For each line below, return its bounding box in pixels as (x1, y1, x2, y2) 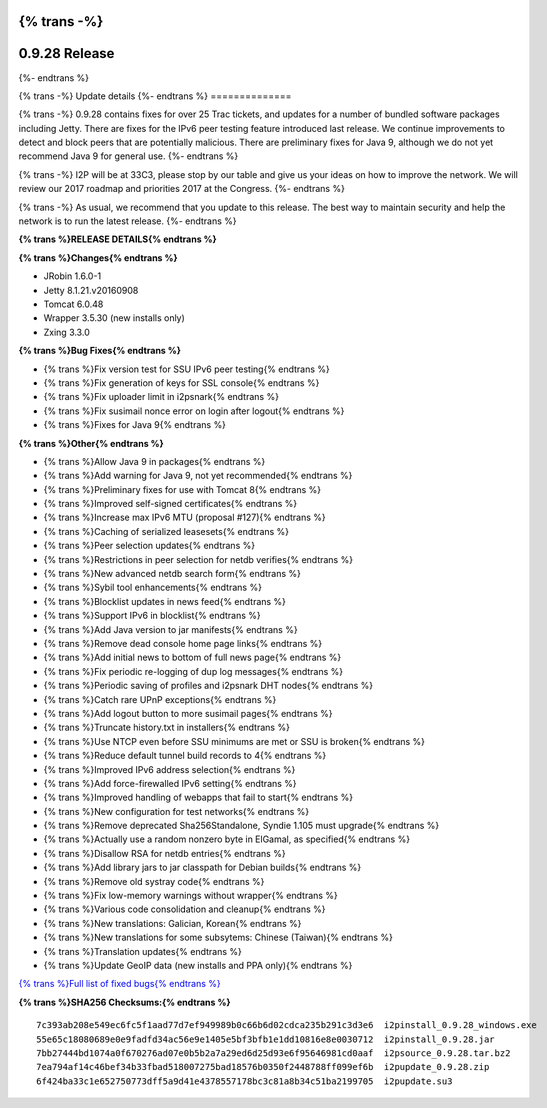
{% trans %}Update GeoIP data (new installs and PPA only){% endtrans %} (43, 959, 353, 971)
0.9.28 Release (18, 45, 115, 62)
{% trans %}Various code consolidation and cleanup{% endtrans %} (43, 903, 326, 915)
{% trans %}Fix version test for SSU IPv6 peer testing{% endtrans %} (43, 363, 330, 375)
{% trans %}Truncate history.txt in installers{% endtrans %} (43, 721, 290, 734)
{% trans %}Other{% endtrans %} (18, 437, 164, 449)
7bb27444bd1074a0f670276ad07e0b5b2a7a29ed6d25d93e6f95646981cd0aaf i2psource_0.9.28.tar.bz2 (36, 1047, 511, 1059)
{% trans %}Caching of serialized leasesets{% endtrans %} (43, 525, 290, 537)
